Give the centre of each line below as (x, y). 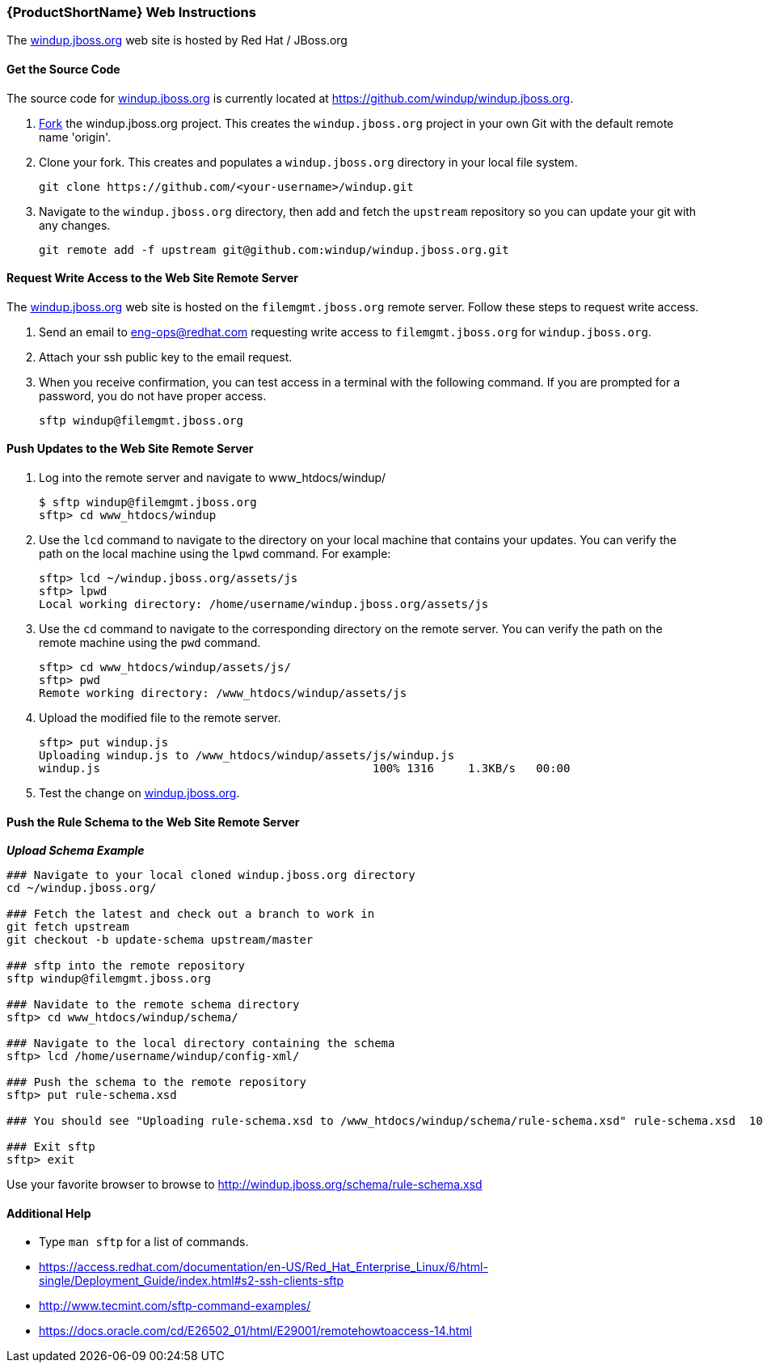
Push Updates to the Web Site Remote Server (130, 449)
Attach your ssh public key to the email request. (166, 357)
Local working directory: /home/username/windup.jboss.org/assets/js (264, 604)
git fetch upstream (68, 927)
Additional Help (49, 1213)
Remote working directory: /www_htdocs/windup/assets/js (223, 693)
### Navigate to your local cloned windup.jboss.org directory (211, 875)
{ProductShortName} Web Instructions (131, 12)
